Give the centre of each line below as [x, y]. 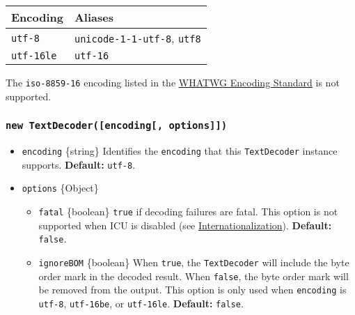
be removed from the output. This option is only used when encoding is [192, 290]
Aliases [94, 17]
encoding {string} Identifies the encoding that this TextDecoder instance [180, 151]
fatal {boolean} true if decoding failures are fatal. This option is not [188, 211]
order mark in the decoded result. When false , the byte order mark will [194, 276]
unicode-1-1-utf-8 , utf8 [137, 38]
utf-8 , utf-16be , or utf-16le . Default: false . [141, 303]
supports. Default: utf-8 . [79, 164]
